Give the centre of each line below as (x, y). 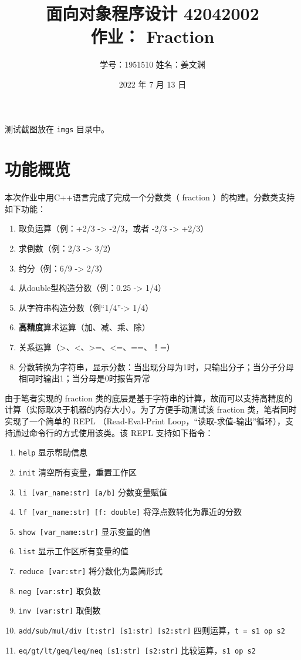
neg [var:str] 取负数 (60, 590)
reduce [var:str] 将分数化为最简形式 (91, 571)
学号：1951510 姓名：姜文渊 (153, 64)
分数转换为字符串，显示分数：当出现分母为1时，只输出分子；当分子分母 (156, 366)
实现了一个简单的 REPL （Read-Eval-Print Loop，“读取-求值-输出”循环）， (145, 421)
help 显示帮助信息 (53, 452)
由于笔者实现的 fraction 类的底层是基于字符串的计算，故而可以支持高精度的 (149, 398)
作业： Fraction (153, 36)
